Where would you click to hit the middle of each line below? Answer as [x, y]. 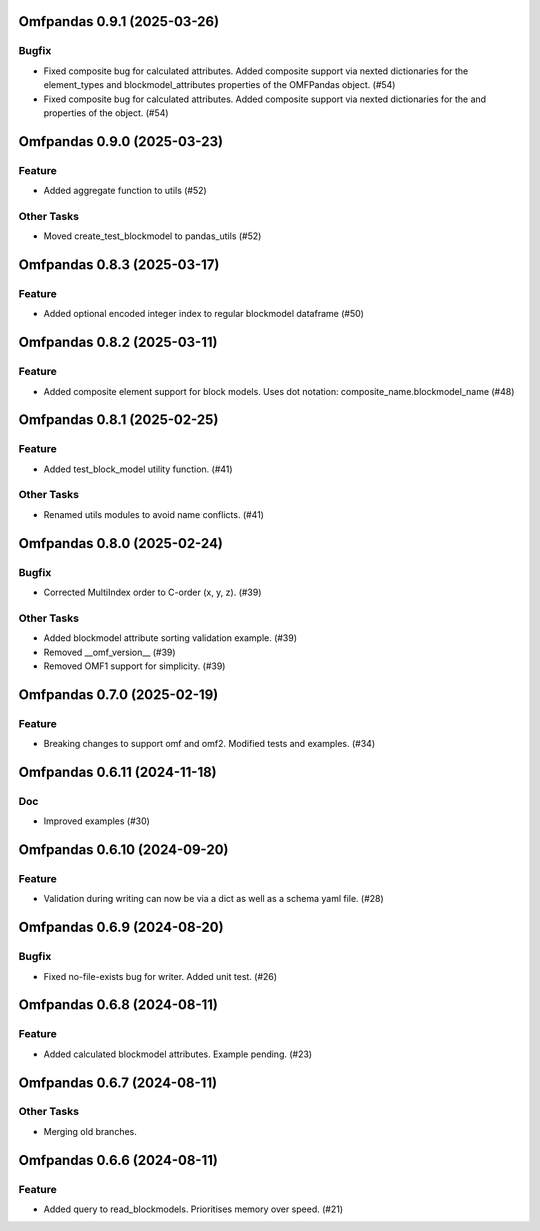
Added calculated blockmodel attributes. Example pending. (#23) [178, 1054]
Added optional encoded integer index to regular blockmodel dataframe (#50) [204, 314]
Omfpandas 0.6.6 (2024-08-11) [118, 1160]
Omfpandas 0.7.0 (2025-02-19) [118, 694]
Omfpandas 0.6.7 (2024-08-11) [118, 1082]
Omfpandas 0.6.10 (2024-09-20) [123, 850]
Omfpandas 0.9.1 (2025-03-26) [119, 21]
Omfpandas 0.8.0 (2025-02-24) [121, 543]
